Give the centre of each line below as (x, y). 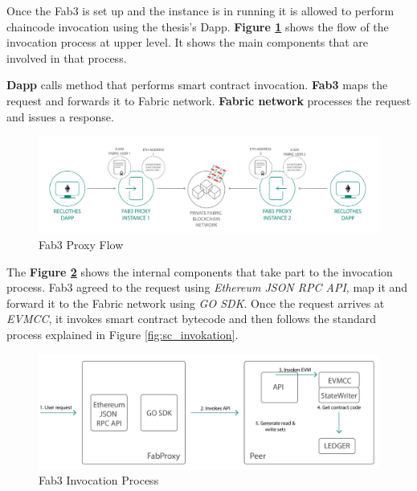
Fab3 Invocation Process (99, 480)
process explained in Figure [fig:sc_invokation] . (123, 335)
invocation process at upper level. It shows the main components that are (188, 42)
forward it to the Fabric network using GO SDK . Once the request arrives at (196, 303)
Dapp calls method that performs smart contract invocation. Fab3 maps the (197, 85)
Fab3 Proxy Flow (81, 245)
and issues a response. (60, 116)
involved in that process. (67, 57)
